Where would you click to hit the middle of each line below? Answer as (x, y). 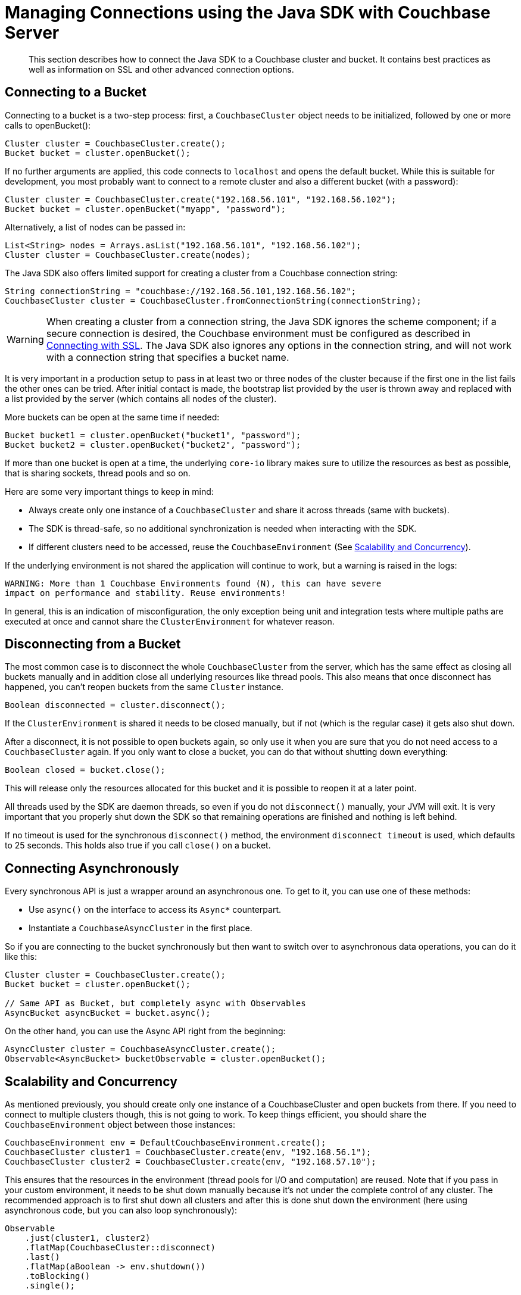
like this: (21, 957)
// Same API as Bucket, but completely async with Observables (155, 1004)
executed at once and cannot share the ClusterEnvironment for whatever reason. (170, 621)
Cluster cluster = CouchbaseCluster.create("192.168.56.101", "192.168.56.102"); (201, 199)
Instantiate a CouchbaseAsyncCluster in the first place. (141, 928)
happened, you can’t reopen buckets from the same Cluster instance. (144, 687)
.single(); (50, 1286)
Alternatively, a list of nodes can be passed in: (95, 227)
